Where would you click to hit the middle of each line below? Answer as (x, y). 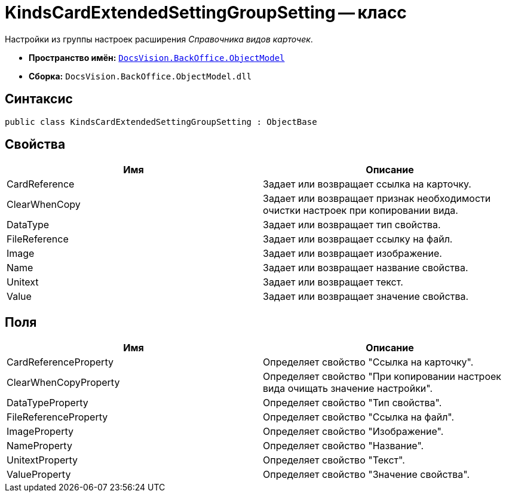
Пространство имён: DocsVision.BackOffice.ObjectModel (157, 57)
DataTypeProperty (47, 403)
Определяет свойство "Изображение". (353, 432)
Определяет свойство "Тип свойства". (352, 403)
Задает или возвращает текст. (333, 282)
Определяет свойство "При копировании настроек (382, 377)
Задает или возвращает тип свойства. (352, 225)
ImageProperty (40, 432)
